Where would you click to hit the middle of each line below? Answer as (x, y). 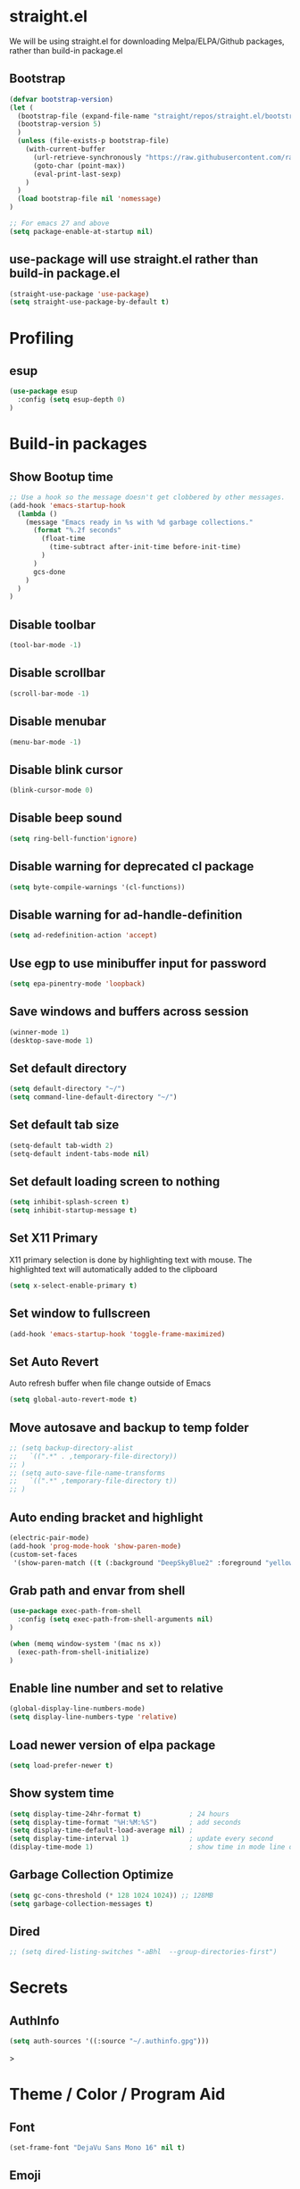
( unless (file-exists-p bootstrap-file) (93, 141)
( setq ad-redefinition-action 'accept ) (83, 936)
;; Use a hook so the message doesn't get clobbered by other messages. (147, 497)
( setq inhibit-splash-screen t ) (69, 1203)
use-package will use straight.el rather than (134, 259)
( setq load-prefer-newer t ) (62, 1765)
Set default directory (68, 1068)
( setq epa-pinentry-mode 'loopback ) (77, 984)
